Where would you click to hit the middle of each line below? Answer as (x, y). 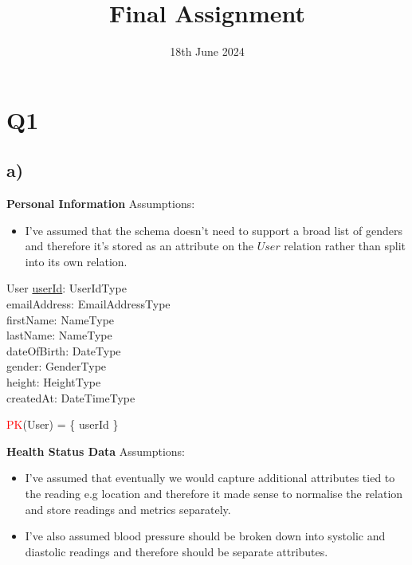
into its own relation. (76, 261)
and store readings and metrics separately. (128, 509)
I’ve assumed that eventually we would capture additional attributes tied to (210, 478)
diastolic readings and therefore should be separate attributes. (177, 551)
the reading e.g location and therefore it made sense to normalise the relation (214, 494)
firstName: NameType (61, 319)
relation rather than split (345, 246)
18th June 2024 (207, 51)
